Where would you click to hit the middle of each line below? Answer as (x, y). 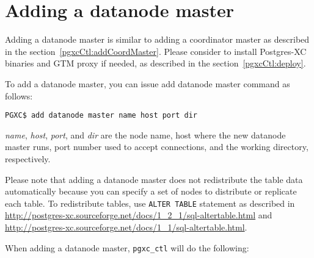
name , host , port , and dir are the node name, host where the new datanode (145, 134)
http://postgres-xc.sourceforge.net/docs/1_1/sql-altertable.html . (126, 227)
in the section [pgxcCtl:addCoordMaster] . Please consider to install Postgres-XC (156, 51)
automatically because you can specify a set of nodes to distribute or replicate (151, 191)
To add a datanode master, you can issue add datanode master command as (148, 83)
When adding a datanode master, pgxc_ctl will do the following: (127, 247)
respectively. (28, 158)
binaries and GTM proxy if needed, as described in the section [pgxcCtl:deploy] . (155, 63)
